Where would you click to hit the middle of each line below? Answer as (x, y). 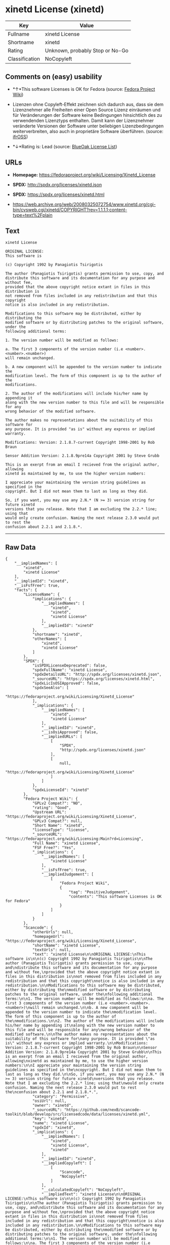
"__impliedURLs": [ (62, 737)
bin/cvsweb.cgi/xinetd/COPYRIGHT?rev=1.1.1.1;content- (70, 210)
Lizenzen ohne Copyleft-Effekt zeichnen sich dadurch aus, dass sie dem (88, 104)
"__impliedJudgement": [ (68, 874)
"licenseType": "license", (61, 830)
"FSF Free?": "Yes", (54, 848)
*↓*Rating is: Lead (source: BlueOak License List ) (65, 146)
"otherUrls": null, (53, 932)
